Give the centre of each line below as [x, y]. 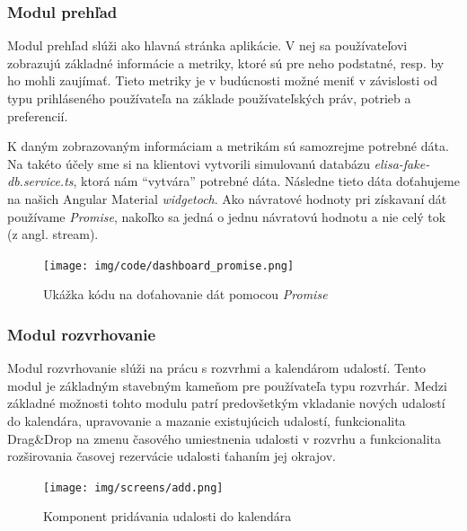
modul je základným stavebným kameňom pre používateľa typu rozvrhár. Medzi [227, 385]
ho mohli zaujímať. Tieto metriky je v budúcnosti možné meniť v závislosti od [222, 80]
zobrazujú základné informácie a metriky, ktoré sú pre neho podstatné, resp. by [226, 62]
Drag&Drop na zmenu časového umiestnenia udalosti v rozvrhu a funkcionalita [225, 438]
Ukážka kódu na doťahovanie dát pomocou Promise [185, 294]
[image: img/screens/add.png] [133, 487]
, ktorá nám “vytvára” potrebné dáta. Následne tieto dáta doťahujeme [266, 181]
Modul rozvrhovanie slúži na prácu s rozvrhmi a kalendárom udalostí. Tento [217, 368]
